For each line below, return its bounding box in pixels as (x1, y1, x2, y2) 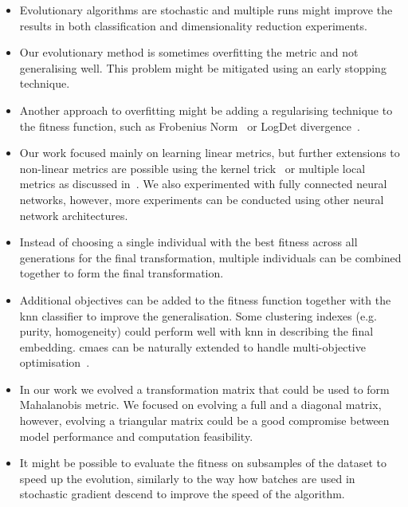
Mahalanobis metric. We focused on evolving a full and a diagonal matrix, (19, 396, 382, 413)
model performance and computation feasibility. (19, 427, 253, 444)
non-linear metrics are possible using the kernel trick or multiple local (19, 159, 366, 176)
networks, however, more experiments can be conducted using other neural (19, 191, 384, 207)
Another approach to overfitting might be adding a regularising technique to (19, 101, 393, 118)
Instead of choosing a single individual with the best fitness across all (19, 234, 358, 250)
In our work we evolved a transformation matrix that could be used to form (19, 380, 390, 397)
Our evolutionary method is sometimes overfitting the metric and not (19, 44, 359, 61)
